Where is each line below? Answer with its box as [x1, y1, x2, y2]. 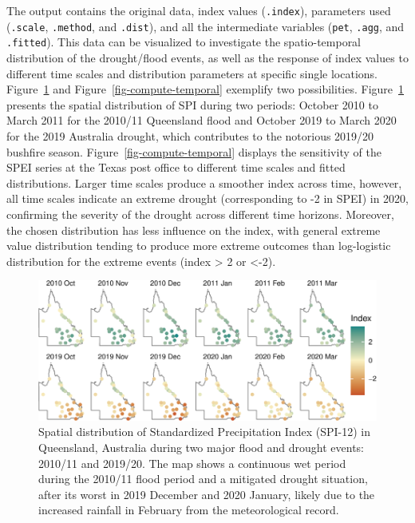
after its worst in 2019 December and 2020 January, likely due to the [38, 485, 375, 502]
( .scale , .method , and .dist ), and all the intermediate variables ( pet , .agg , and [6, 18, 405, 34]
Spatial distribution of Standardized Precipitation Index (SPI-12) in [38, 423, 371, 440]
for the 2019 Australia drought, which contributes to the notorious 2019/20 [6, 127, 374, 144]
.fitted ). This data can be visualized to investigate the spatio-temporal [6, 34, 362, 50]
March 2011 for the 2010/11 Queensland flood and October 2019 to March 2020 [6, 112, 397, 129]
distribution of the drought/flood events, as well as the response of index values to [6, 49, 409, 65]
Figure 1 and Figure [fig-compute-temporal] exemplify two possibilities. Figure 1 [6, 81, 405, 97]
